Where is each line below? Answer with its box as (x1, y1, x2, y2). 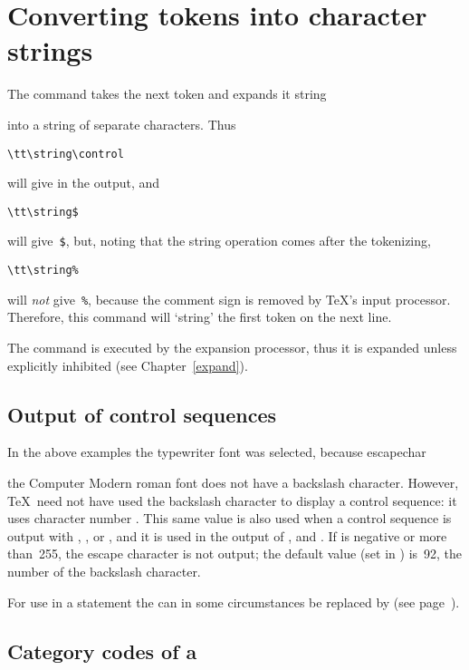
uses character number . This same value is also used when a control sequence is (7, 509, 452, 528)
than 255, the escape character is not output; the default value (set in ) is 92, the (7, 544, 463, 563)
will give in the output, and (7, 173, 160, 192)
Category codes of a (7, 636, 197, 665)
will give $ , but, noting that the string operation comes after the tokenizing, (7, 231, 431, 250)
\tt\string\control (7, 147, 124, 160)
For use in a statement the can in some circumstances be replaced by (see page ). (7, 592, 460, 611)
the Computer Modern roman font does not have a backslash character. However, (7, 472, 459, 491)
